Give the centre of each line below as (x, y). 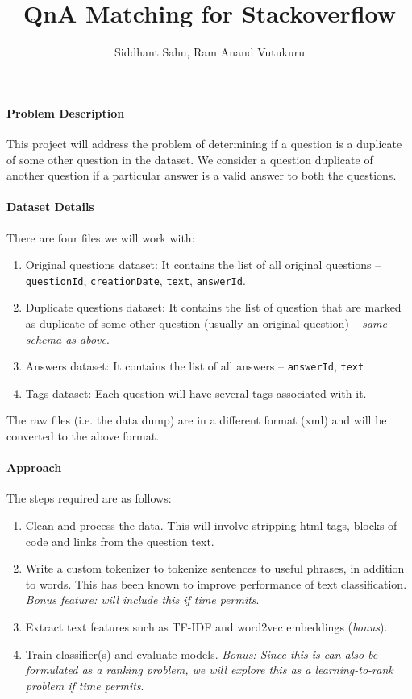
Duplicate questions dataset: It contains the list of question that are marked (213, 307)
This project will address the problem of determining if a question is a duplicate (204, 143)
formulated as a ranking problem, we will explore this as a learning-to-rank (209, 670)
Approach (34, 467)
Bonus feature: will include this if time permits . (142, 600)
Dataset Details (50, 207)
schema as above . (67, 339)
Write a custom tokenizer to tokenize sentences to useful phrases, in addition (215, 568)
